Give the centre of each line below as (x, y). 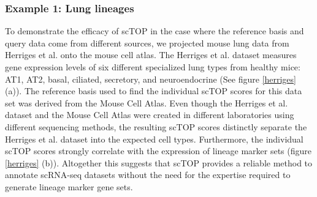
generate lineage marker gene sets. (69, 186)
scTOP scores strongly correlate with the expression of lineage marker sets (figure (158, 151)
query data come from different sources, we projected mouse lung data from (147, 43)
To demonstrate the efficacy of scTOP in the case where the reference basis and (155, 31)
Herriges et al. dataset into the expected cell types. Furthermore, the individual (154, 139)
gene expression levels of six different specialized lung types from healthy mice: (153, 67)
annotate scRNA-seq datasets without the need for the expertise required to (148, 175)
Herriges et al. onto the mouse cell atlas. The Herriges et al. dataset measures (151, 55)
